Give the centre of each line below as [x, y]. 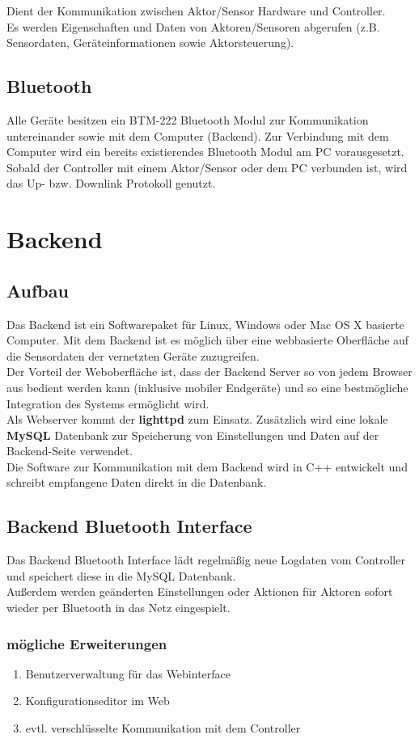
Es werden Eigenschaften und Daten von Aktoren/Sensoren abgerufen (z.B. [193, 26]
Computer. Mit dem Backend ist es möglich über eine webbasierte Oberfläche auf [208, 340]
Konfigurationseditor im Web [97, 701]
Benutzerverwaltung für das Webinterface [128, 673]
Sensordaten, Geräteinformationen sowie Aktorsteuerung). [150, 42]
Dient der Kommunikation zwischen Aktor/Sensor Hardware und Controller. [196, 11]
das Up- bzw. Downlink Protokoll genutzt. [111, 183]
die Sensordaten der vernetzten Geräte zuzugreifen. [133, 355]
